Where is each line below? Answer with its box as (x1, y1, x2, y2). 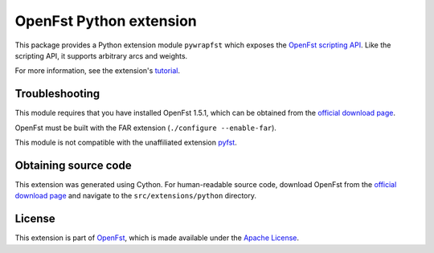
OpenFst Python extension (14, 12, 197, 30)
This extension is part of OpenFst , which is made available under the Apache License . (14, 233, 300, 243)
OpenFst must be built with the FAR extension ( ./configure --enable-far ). (14, 123, 277, 133)
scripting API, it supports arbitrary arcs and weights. (14, 51, 188, 60)
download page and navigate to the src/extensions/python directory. (14, 191, 257, 201)
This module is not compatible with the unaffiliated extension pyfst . (14, 137, 237, 148)
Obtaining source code (14, 158, 132, 172)
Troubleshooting (14, 87, 100, 100)
